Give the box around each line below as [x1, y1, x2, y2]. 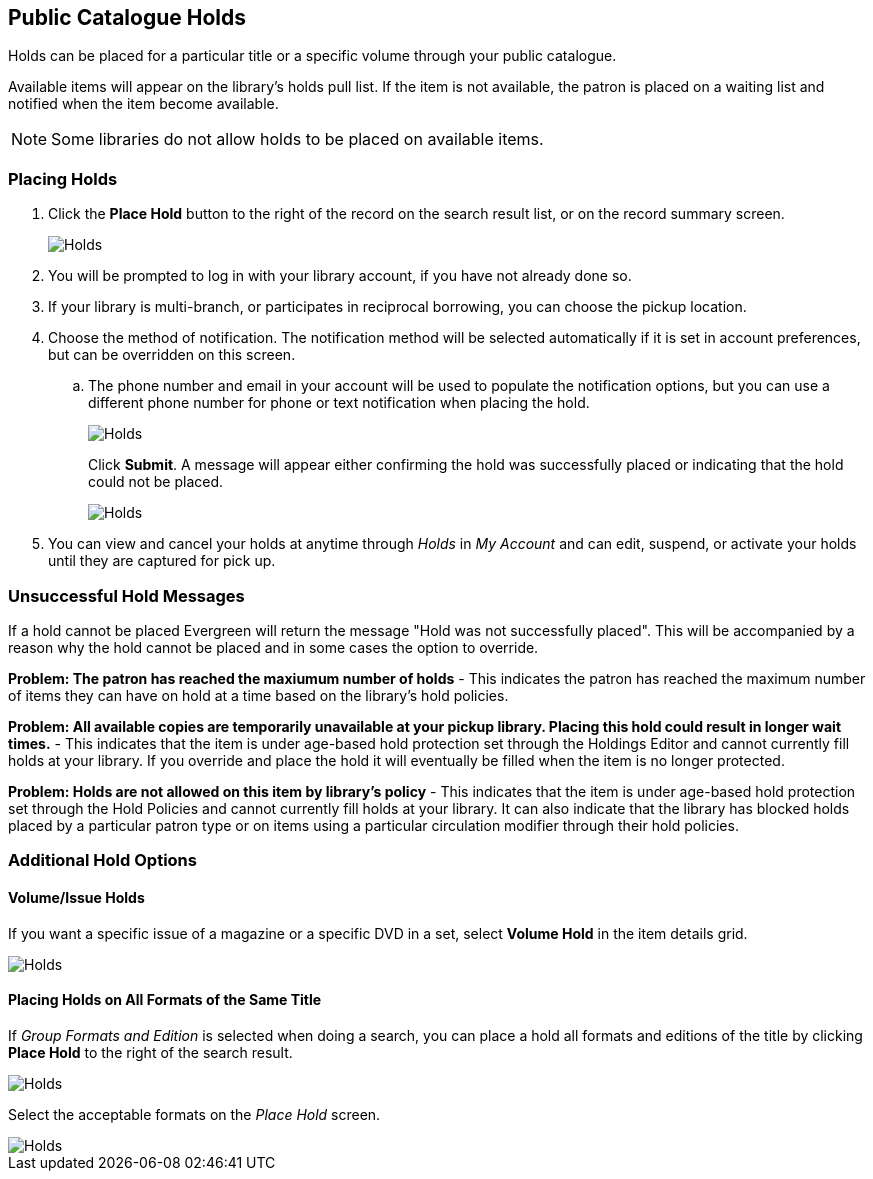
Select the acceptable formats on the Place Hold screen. [8, 1105, 381, 1123]
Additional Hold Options [8, 850, 197, 871]
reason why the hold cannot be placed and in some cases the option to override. [8, 638, 539, 656]
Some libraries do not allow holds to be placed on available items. [51, 129, 544, 150]
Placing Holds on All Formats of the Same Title [8, 991, 322, 1009]
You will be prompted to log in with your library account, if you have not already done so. [48, 267, 632, 285]
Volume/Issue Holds [8, 888, 145, 906]
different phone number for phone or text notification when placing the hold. [88, 394, 590, 412]
